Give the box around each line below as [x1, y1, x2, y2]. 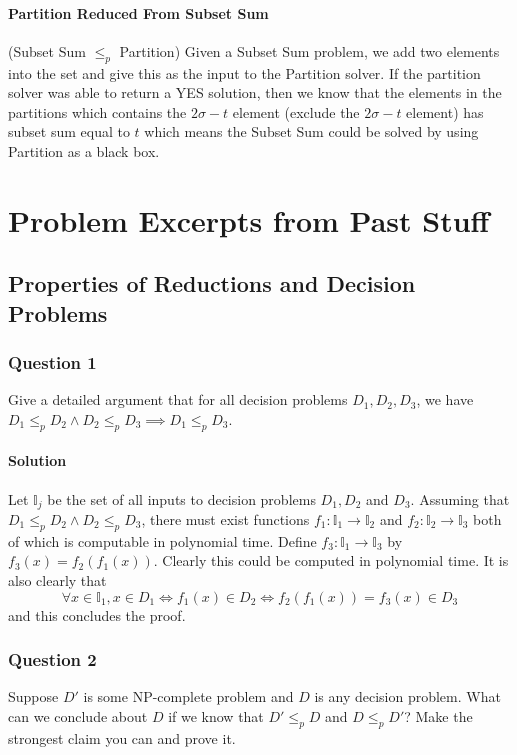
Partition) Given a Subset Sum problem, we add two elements [119, 40, 500, 61]
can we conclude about [8, 705, 148, 726]
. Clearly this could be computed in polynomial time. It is [153, 550, 509, 571]
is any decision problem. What [314, 686, 501, 707]
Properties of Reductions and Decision [8, 268, 416, 299]
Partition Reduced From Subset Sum [8, 2, 269, 23]
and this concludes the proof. [8, 604, 186, 625]
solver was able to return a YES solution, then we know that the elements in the [8, 82, 502, 103]
